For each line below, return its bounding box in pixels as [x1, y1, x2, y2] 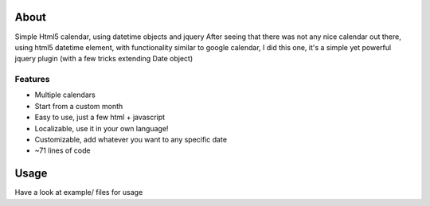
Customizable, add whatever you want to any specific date [34, 135, 227, 144]
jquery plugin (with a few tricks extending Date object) [14, 54, 193, 64]
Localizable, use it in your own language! [34, 123, 169, 133]
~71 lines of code [34, 146, 91, 155]
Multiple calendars [34, 90, 96, 99]
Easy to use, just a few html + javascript [34, 112, 166, 122]
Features [14, 74, 50, 85]
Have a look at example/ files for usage [14, 188, 143, 197]
